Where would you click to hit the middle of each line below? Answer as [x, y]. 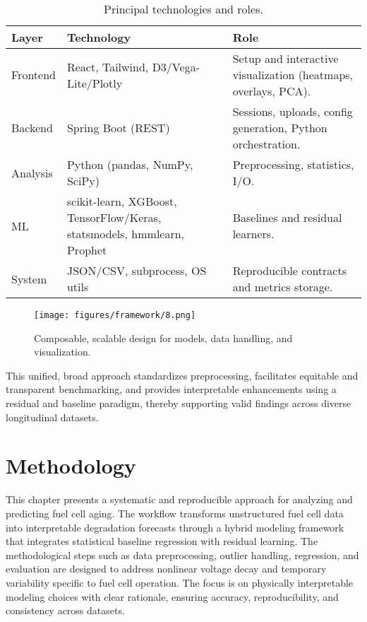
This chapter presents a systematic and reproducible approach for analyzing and [179, 499]
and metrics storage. [283, 287]
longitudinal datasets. [52, 417]
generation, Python [280, 128]
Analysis [32, 172]
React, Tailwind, [108, 66]
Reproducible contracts [289, 270]
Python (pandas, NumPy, [130, 164]
